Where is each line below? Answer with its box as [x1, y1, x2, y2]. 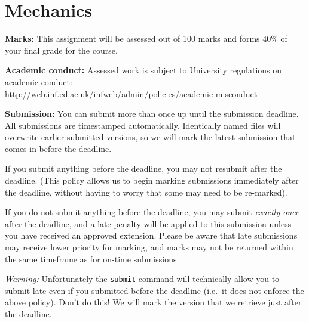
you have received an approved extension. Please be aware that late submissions [5, 229, 298, 241]
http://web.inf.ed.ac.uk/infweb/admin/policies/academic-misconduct [5, 87, 258, 100]
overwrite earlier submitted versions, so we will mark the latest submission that [5, 131, 296, 143]
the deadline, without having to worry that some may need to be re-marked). [5, 185, 287, 198]
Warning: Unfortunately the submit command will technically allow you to [5, 273, 280, 285]
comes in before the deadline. [5, 142, 112, 154]
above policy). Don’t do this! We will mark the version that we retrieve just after [5, 296, 302, 308]
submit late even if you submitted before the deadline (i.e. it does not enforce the [5, 284, 304, 296]
